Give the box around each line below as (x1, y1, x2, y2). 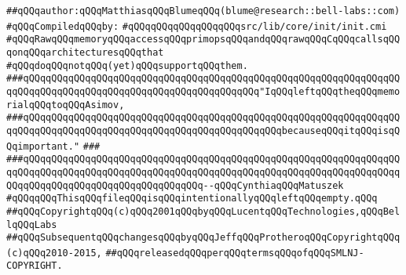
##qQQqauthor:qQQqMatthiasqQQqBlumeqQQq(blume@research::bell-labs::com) (6, 5, 401, 16)
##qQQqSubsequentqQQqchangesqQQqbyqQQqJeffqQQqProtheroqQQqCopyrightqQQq (6, 232, 401, 244)
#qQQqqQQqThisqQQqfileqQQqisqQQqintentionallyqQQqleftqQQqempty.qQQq (6, 193, 378, 204)
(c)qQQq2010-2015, (6, 247, 102, 259)
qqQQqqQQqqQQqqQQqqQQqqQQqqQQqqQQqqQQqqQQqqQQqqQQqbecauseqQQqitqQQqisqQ (6, 125, 401, 136)
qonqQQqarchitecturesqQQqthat (6, 46, 164, 58)
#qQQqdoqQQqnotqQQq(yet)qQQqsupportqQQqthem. (6, 60, 248, 71)
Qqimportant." (6, 140, 80, 152)
